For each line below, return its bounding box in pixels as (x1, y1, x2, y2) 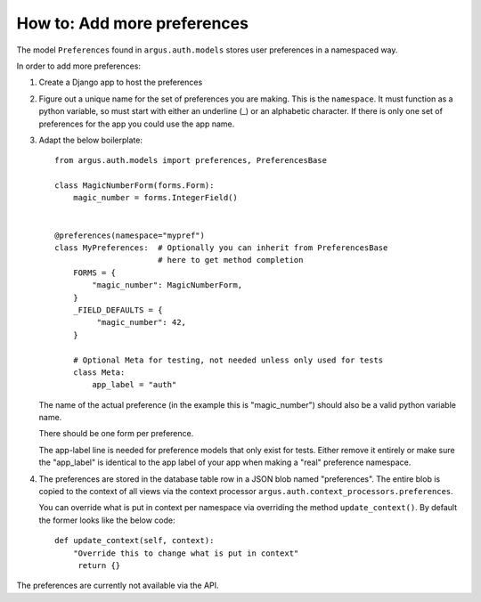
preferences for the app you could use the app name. (38, 118, 235, 129)
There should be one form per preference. (38, 428, 194, 439)
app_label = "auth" (92, 379, 177, 390)
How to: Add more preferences (16, 13, 249, 33)
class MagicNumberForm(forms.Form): (54, 181, 215, 191)
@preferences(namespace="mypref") (54, 230, 205, 240)
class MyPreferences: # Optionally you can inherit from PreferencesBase (54, 243, 388, 253)
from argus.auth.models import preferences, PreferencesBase (54, 156, 327, 166)
